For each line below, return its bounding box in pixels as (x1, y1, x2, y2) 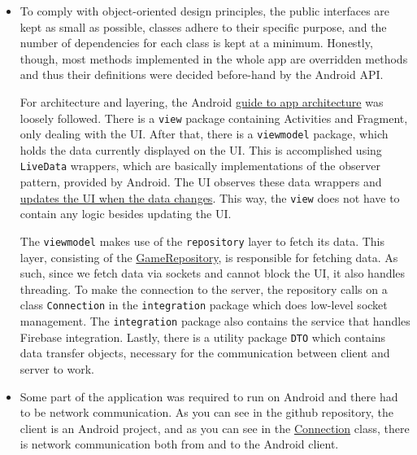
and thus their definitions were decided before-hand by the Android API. (20, 66, 384, 83)
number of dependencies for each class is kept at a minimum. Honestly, (20, 34, 373, 51)
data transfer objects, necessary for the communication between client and (20, 344, 390, 361)
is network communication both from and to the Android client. (20, 435, 339, 453)
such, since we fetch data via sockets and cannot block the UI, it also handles (20, 265, 406, 282)
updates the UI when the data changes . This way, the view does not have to (20, 189, 400, 206)
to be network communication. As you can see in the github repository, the (20, 404, 394, 421)
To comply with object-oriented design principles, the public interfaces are (20, 2, 390, 19)
